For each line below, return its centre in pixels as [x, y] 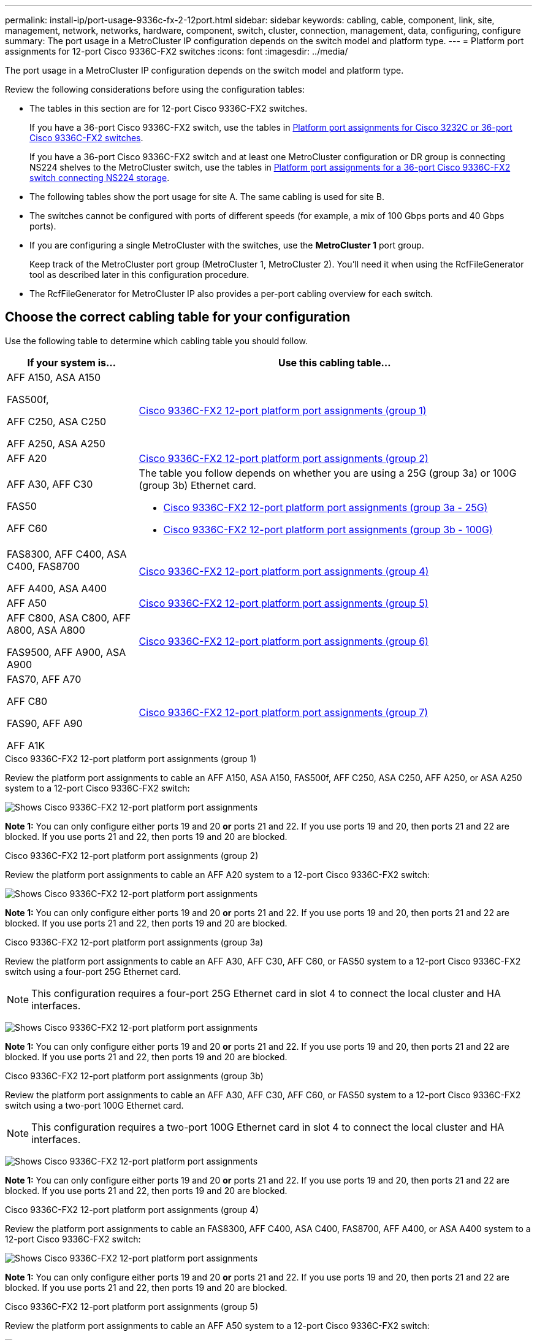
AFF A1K [26, 745]
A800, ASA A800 [46, 630]
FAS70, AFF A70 [44, 679]
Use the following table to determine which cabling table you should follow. [156, 341]
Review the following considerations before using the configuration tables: [155, 89]
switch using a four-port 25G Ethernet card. [93, 971]
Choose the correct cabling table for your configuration [178, 317]
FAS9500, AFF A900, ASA [67, 652]
